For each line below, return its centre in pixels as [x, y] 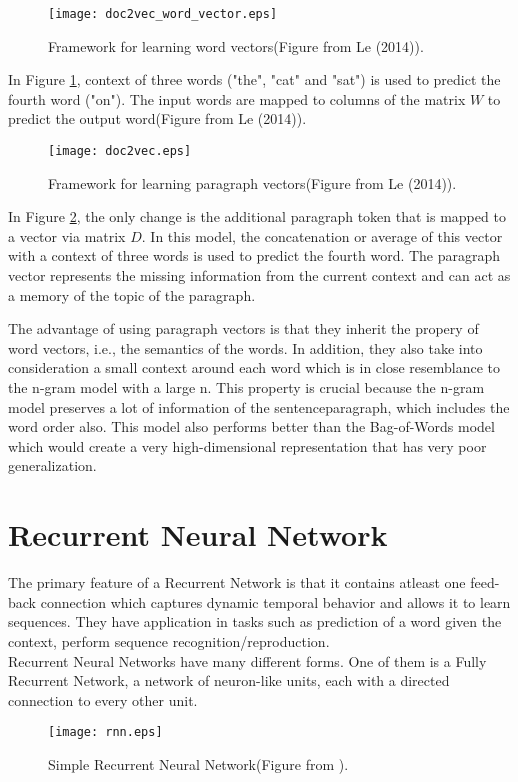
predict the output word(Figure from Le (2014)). [157, 118]
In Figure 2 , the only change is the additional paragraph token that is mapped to [257, 216]
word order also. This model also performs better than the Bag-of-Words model [251, 426]
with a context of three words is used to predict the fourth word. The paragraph [254, 255]
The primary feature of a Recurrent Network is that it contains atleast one [237, 582]
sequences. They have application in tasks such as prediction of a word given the [255, 621]
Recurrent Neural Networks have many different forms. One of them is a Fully [247, 660]
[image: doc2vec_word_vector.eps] [163, 14]
